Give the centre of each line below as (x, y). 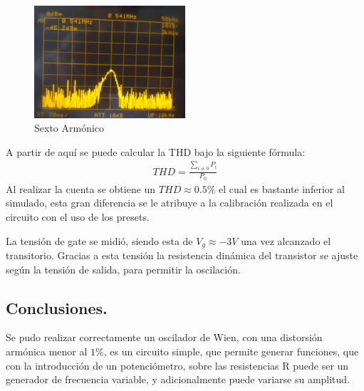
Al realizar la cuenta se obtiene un (81, 188)
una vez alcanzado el (286, 240)
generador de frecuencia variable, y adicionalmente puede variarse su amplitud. (178, 379)
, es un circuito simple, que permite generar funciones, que (231, 351)
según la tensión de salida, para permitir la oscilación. (123, 269)
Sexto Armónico (69, 128)
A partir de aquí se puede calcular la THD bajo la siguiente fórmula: (156, 151)
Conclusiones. (57, 307)
